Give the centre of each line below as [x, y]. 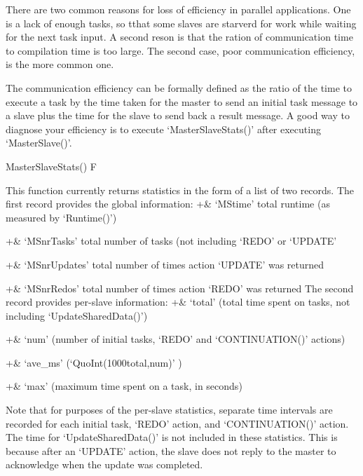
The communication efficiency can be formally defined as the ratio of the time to [179, 87]
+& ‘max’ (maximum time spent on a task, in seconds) [124, 386]
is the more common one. [60, 64]
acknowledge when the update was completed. [104, 464]
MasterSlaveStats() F [51, 166]
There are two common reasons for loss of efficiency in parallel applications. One [178, 9]
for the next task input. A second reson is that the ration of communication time [179, 37]
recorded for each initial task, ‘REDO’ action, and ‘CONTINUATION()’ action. [177, 423]
